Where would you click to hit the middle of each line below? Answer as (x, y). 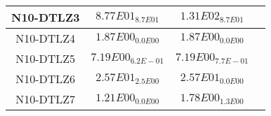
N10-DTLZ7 (46, 99)
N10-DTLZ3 (46, 17)
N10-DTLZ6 (46, 79)
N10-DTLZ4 (46, 38)
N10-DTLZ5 (46, 58)
